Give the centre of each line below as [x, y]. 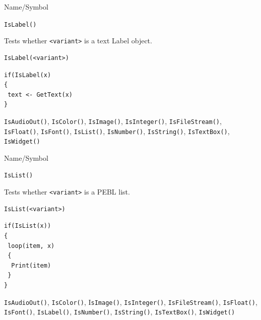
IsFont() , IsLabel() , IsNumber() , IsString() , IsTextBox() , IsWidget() [120, 312]
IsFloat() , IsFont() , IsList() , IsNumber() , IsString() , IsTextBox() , [117, 131]
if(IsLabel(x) [28, 75]
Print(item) [31, 265]
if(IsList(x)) [28, 226]
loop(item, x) [31, 246]
